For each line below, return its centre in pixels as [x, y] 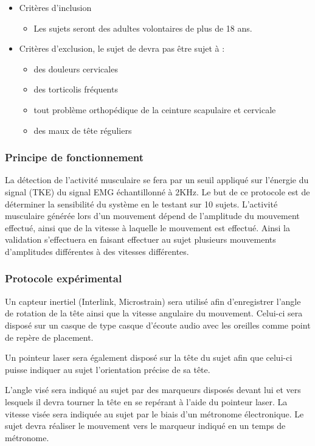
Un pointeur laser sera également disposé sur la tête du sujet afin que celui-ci [149, 357]
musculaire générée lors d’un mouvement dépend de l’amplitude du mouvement [152, 216]
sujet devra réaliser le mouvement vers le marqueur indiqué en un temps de [145, 426]
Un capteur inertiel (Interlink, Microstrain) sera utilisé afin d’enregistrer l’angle [153, 301]
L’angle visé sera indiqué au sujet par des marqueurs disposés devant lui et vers [153, 390]
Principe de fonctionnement [74, 157]
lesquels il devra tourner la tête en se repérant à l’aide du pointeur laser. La [146, 401]
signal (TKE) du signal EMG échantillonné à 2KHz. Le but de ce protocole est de [157, 191]
